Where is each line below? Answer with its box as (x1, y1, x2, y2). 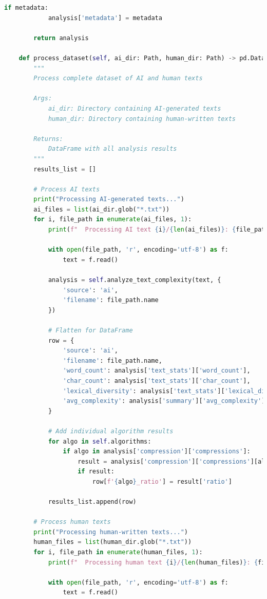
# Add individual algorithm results (48, 427, 174, 435)
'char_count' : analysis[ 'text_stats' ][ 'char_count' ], (63, 377, 251, 384)
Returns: (33, 135, 63, 143)
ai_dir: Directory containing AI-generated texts (48, 104, 221, 112)
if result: (78, 468, 115, 475)
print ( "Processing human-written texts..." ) (33, 528, 188, 536)
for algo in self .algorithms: (48, 437, 151, 445)
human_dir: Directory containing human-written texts (48, 115, 236, 122)
